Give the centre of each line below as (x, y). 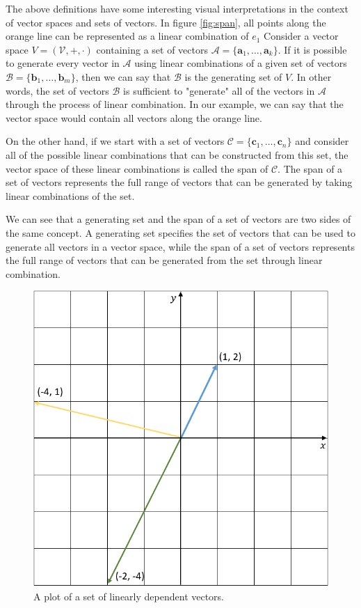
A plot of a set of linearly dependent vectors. (129, 596)
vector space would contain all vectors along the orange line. (134, 117)
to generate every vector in (63, 63)
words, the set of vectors (57, 90)
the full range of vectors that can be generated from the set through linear (164, 260)
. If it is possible (312, 49)
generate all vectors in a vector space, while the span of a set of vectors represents (180, 246)
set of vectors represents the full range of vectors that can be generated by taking (179, 182)
